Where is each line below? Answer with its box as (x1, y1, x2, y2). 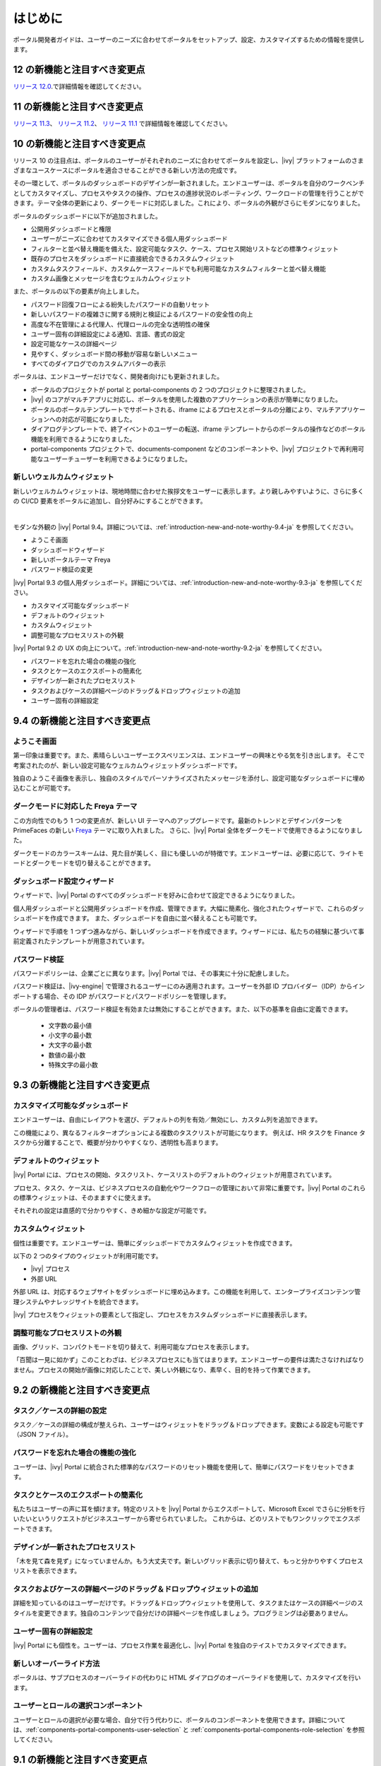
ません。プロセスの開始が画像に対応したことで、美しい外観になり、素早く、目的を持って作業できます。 (13, 1365, 314, 1374)
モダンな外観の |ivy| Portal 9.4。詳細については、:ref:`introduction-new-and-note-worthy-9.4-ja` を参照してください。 (13, 523, 358, 531)
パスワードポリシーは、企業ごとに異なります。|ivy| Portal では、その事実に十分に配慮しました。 (13, 969, 293, 978)
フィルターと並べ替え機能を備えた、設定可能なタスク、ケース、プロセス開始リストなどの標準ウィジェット (30, 244, 339, 253)
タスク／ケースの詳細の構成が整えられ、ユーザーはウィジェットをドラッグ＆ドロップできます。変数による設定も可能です (13, 1420, 365, 1428)
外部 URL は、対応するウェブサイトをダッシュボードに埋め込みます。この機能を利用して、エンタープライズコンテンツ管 (13, 1288, 361, 1296)
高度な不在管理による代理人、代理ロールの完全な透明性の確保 (30, 320, 210, 328)
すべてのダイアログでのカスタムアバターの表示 (30, 360, 166, 368)
